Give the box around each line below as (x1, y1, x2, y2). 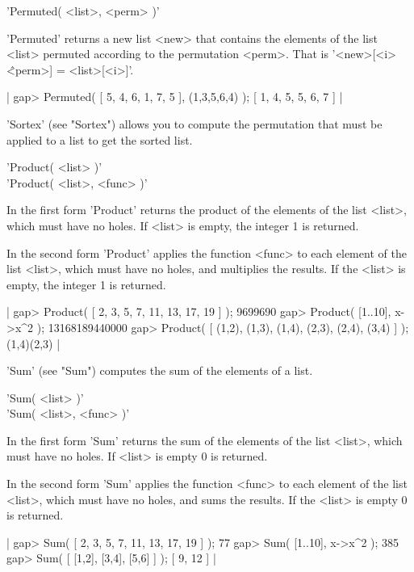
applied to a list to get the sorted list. (6, 131, 193, 148)
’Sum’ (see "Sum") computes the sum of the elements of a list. (6, 362, 313, 379)
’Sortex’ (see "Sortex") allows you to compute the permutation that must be (6, 115, 383, 132)
